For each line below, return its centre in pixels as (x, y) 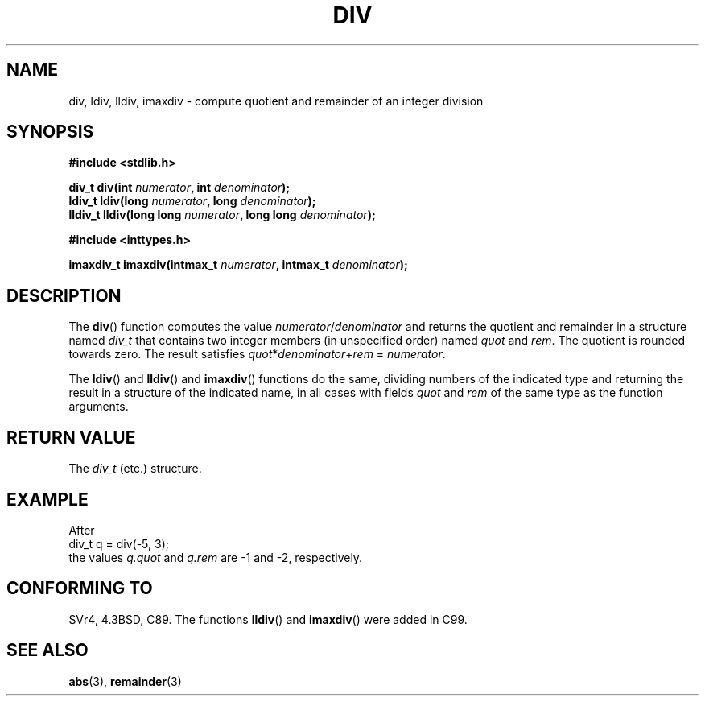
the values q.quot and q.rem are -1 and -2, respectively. (216, 557)
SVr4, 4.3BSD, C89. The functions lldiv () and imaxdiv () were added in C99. (268, 619)
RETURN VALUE (71, 437)
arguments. (99, 407)
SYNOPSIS (50, 132)
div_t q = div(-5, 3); (119, 543)
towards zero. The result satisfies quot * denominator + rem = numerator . (257, 354)
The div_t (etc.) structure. (135, 469)
